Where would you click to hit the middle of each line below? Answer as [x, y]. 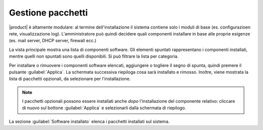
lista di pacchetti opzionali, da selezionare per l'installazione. [70, 79]
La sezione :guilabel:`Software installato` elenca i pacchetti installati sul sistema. [89, 121]
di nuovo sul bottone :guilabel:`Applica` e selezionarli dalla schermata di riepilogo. [104, 108]
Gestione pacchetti [48, 13]
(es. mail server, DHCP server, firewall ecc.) [53, 41]
